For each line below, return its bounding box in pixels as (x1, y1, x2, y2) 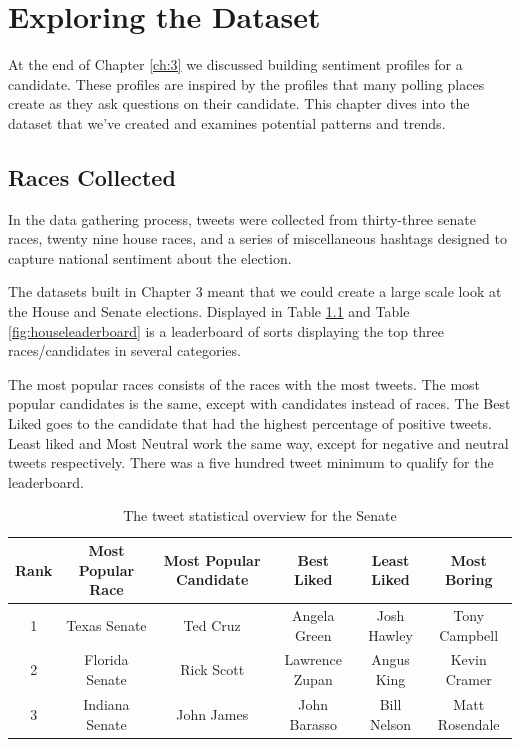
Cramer (445, 669, 492, 690)
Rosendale (437, 713, 500, 734)
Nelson (370, 713, 411, 734)
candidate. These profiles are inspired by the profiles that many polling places (8, 73, 485, 94)
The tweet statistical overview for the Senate (123, 505, 397, 526)
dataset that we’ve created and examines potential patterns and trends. (8, 112, 446, 133)
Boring (444, 569, 493, 590)
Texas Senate (66, 614, 147, 635)
